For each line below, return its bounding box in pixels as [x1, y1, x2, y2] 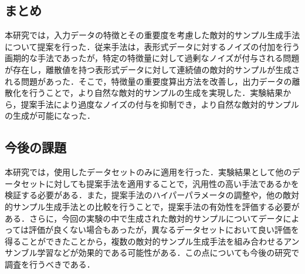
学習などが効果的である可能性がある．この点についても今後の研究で [37, 246, 300, 259]
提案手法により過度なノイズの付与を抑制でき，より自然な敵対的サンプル [21, 98, 299, 110]
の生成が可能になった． [5, 109, 95, 122]
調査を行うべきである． [5, 258, 95, 270]
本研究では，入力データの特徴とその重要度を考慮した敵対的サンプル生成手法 [5, 29, 300, 41]
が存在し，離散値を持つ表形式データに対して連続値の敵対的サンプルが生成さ [5, 63, 300, 75]
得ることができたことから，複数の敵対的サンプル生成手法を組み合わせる [5, 235, 284, 247]
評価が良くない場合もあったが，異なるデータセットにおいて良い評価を [29, 223, 299, 236]
